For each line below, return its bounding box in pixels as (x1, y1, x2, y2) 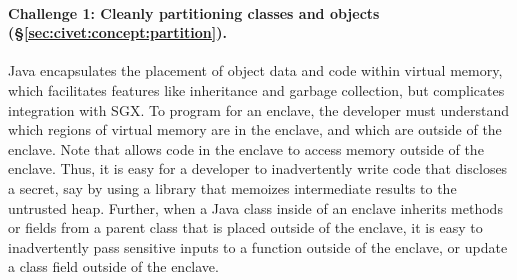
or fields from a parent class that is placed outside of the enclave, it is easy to (8, 217, 483, 238)
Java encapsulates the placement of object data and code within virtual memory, (8, 60, 503, 81)
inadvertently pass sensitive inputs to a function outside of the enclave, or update (8, 236, 508, 257)
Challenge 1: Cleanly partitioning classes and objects (8, 2, 380, 23)
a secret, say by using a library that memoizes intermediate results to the (8, 177, 457, 198)
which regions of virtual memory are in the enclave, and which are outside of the (8, 119, 502, 140)
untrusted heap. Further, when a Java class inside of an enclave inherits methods (8, 197, 503, 218)
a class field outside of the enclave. (8, 256, 219, 277)
